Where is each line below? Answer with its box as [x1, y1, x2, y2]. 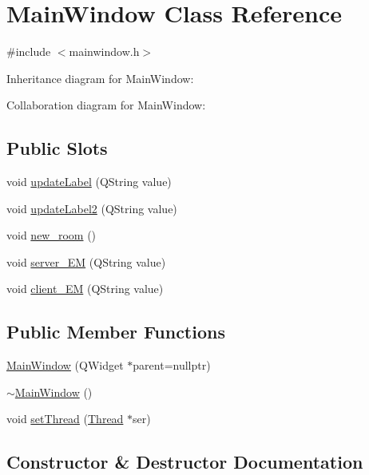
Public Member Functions [6, 319, 225, 344]
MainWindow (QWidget [6, 357, 124, 374]
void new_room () [6, 227, 97, 243]
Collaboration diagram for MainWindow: [6, 97, 206, 113]
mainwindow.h [69, 43, 140, 60]
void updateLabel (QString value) [6, 173, 172, 190]
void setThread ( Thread [6, 410, 124, 427]
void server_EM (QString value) [6, 253, 166, 270]
